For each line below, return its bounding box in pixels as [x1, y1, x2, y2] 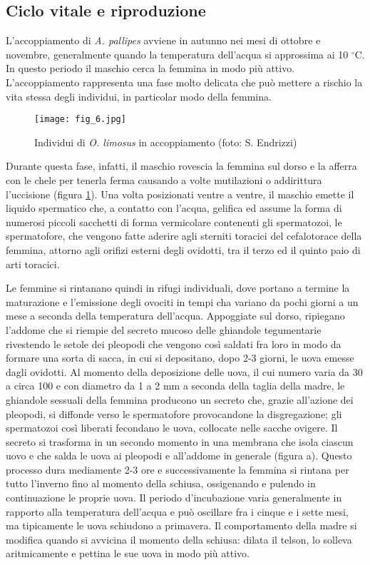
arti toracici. [6, 256, 60, 271]
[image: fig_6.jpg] [34, 114, 126, 125]
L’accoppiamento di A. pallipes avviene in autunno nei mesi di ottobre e [6, 33, 321, 48]
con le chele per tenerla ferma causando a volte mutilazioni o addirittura [6, 173, 322, 188]
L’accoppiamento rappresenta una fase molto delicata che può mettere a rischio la [6, 74, 363, 89]
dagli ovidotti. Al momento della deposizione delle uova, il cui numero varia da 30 [6, 364, 363, 379]
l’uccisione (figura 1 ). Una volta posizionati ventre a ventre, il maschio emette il [6, 186, 354, 201]
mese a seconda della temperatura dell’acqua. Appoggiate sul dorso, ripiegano [6, 308, 345, 323]
